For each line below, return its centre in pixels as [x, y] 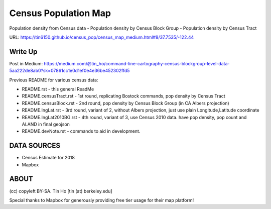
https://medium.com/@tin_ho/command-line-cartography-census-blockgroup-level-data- [137, 63]
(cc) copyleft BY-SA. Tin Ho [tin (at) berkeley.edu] [61, 191]
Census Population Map [60, 13]
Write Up [23, 51]
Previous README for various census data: [54, 80]
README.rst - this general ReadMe [58, 89]
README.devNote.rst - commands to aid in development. [81, 131]
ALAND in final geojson [46, 124]
